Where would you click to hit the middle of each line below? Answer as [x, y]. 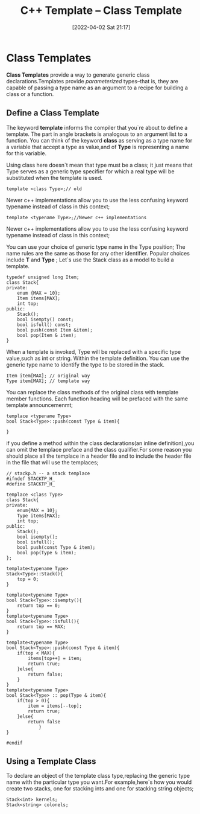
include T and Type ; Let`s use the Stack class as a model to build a [90, 260]
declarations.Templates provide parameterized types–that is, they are [92, 81]
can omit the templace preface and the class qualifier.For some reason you [99, 449]
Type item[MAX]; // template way [48, 381]
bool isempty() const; [45, 319]
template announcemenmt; [40, 405]
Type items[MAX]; [39, 516]
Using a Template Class [51, 761]
